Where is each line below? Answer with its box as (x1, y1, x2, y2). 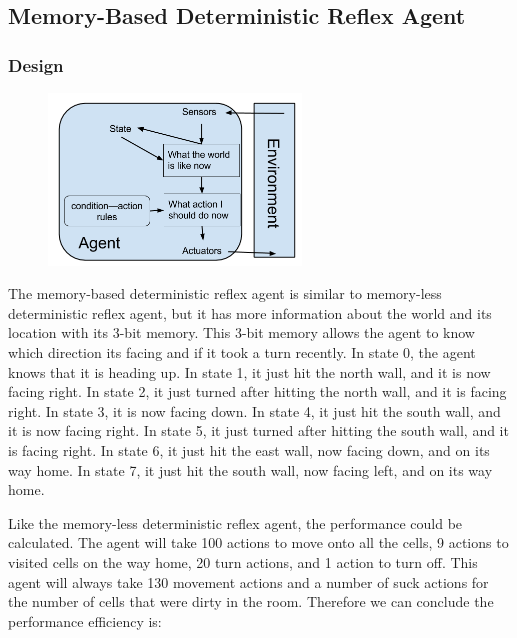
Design (8, 52, 64, 77)
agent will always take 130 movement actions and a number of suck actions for (8, 571, 489, 592)
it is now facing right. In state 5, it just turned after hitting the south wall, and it (8, 420, 509, 441)
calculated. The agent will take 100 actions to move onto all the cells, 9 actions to (8, 532, 509, 553)
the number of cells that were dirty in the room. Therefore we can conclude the (8, 591, 494, 612)
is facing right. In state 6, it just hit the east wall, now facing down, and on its (8, 439, 490, 460)
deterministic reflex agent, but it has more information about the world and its (8, 302, 492, 323)
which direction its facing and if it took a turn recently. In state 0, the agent (8, 341, 476, 362)
